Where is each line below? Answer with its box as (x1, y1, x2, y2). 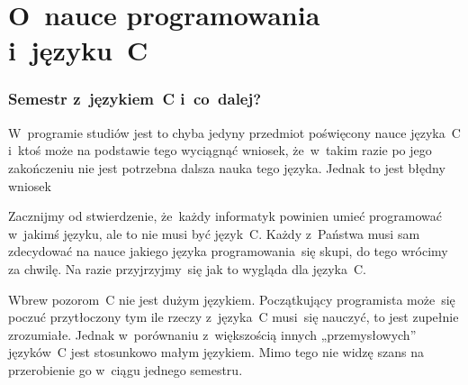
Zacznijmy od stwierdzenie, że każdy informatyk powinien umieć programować (8, 206, 443, 225)
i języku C (8, 32, 148, 69)
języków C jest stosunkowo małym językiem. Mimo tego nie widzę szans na (8, 343, 424, 362)
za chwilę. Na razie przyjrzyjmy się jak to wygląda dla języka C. (8, 259, 367, 278)
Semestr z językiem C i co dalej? (8, 87, 262, 110)
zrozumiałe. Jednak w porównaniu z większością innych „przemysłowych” (8, 325, 417, 344)
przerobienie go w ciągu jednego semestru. (8, 360, 243, 379)
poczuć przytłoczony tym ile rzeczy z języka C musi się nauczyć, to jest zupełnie (8, 307, 459, 326)
